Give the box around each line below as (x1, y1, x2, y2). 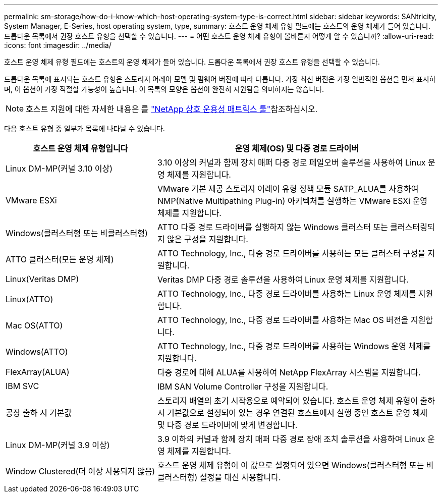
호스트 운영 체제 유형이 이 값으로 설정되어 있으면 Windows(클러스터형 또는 (157, 460, 424, 470)
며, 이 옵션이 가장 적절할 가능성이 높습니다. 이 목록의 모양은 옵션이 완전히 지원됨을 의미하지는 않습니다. (4, 85, 324, 93)
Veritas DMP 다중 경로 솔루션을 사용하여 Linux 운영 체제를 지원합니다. (157, 274, 409, 285)
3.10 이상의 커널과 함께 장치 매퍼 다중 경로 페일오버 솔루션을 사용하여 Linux (157, 157, 426, 168)
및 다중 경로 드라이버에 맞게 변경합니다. (157, 420, 298, 430)
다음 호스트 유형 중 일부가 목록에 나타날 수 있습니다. (4, 124, 165, 133)
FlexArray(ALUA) (6, 367, 70, 377)
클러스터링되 (390, 222, 435, 232)
